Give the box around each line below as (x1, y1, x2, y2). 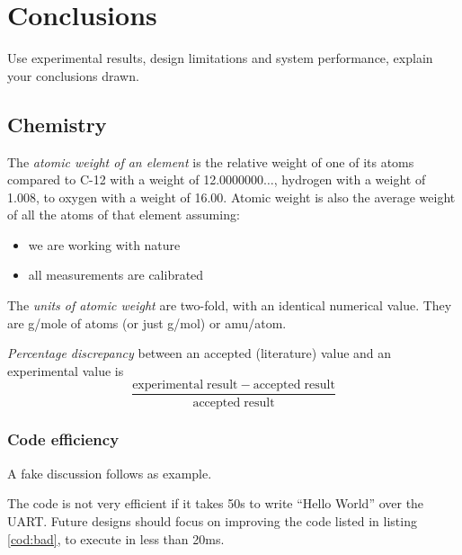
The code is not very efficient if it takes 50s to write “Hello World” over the (7, 494, 424, 513)
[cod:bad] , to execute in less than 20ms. (7, 529, 225, 548)
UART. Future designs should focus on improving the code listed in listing (7, 511, 417, 530)
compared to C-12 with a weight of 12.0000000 (7, 170, 264, 189)
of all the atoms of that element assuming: (7, 205, 240, 224)
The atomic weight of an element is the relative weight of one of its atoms (7, 152, 414, 171)
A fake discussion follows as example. (7, 463, 212, 482)
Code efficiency (7, 428, 120, 451)
